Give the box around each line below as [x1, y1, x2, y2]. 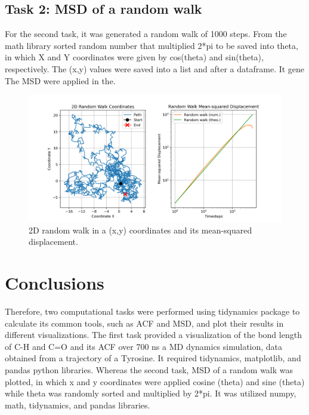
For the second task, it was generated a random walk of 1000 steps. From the [5, 27, 287, 40]
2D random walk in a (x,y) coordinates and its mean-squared [29, 223, 252, 236]
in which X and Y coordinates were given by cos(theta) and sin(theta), [5, 51, 264, 63]
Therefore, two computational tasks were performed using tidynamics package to [5, 305, 300, 318]
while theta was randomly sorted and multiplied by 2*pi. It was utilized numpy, [5, 387, 296, 399]
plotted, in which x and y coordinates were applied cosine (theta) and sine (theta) [5, 375, 305, 388]
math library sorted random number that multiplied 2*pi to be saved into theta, [5, 39, 298, 51]
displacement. [29, 235, 78, 248]
